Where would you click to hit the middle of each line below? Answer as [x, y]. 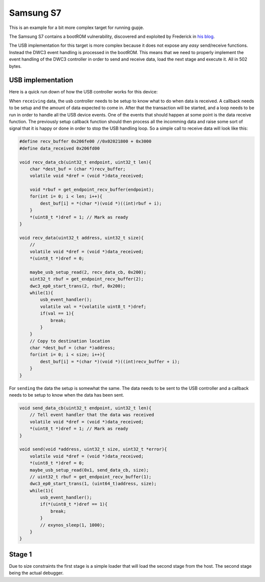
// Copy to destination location [70, 341]
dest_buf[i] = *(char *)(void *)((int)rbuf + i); [101, 203]
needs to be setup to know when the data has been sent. [67, 395]
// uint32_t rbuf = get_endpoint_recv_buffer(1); [91, 477]
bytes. [15, 66]
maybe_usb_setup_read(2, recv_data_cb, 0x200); [88, 272]
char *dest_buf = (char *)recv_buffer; [78, 169]
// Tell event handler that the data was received [92, 415]
